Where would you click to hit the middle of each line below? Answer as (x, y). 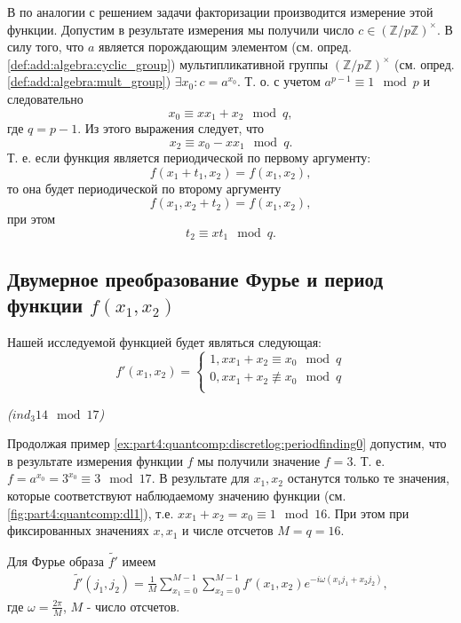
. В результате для (200, 478)
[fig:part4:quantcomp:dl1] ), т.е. (91, 513)
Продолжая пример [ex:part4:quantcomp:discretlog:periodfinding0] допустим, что (227, 443)
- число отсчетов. (133, 606)
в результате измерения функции (95, 460)
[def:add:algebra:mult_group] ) (89, 81)
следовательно (45, 98)
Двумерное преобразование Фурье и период (195, 278)
